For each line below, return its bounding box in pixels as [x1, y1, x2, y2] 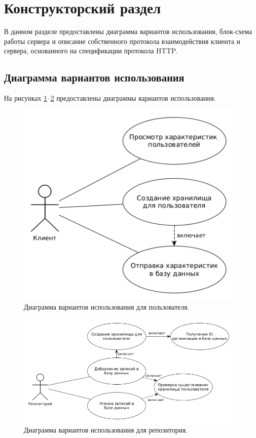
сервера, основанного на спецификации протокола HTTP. [4, 45, 178, 56]
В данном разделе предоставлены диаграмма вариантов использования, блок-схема [4, 26, 253, 37]
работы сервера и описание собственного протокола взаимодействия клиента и [4, 36, 240, 46]
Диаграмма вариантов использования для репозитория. [24, 425, 188, 435]
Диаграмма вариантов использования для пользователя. [24, 302, 189, 312]
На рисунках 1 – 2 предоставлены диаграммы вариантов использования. [4, 93, 216, 103]
